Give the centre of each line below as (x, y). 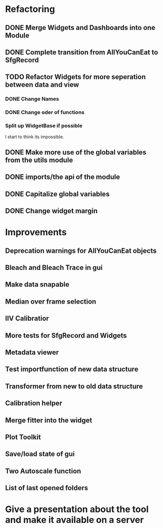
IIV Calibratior (27, 318)
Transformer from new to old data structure (74, 386)
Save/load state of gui (40, 454)
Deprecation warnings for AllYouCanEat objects (81, 251)
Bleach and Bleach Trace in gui (54, 268)
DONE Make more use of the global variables (76, 152)
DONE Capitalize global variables (57, 194)
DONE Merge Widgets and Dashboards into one (80, 28)
